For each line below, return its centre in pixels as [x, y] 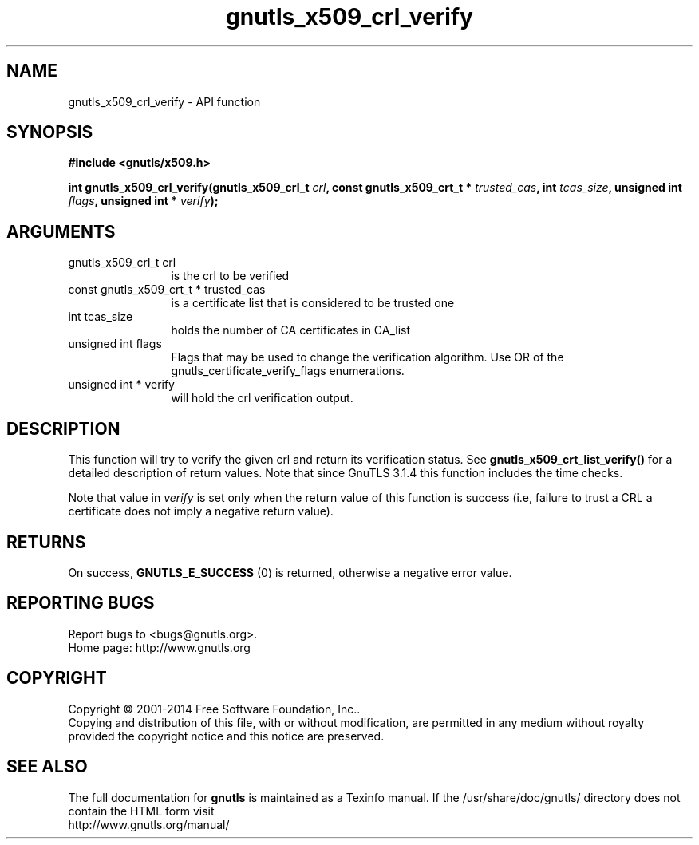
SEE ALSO [47, 767]
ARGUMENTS [61, 231]
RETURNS [46, 542]
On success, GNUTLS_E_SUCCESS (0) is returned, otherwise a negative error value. [290, 572]
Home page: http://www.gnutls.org [159, 647]
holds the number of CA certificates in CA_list [291, 330]
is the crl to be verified [230, 276]
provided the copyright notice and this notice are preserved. [226, 736]
